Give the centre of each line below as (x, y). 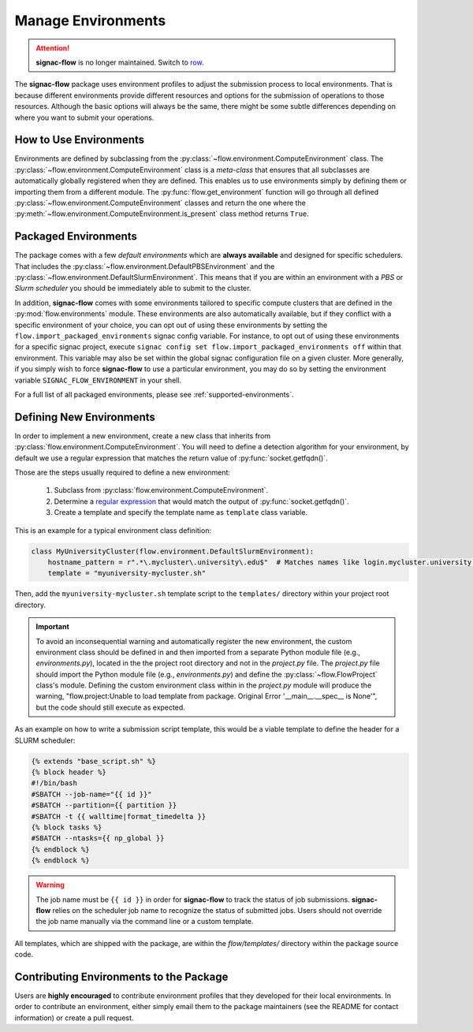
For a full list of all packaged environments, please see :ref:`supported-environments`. (154, 394)
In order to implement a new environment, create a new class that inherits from (143, 436)
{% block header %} (69, 772)
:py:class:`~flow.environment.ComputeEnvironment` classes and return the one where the (160, 203)
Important (53, 627)
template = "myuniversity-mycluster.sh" (127, 573)
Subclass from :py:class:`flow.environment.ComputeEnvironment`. (161, 490)
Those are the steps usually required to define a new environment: (122, 472)
